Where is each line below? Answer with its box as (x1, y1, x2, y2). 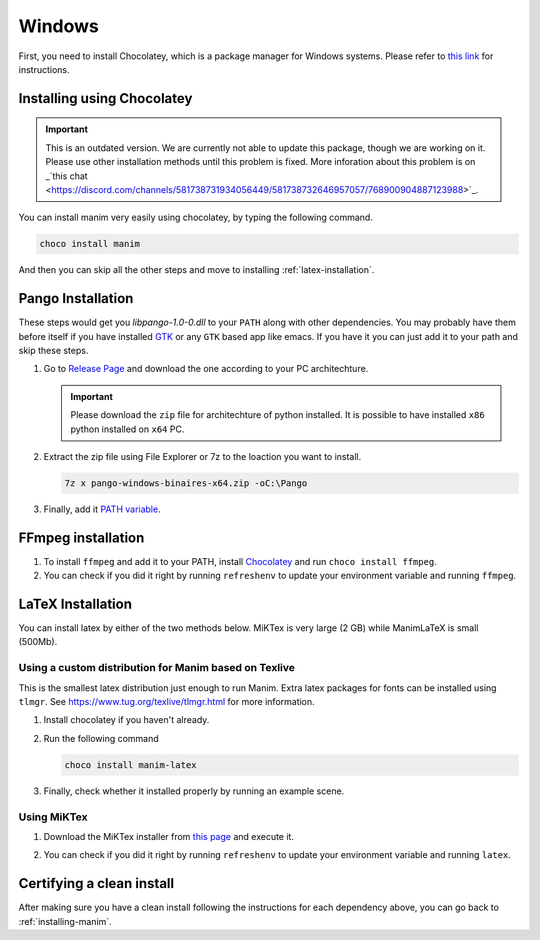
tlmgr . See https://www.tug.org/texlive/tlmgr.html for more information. (18, 696, 315, 707)
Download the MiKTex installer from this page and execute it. (43, 830, 295, 842)
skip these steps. (18, 344, 89, 356)
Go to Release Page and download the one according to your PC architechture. (43, 363, 369, 375)
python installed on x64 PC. (70, 423, 185, 435)
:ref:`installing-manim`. (18, 915, 112, 927)
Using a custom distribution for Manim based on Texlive (18, 661, 295, 675)
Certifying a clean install (18, 875, 175, 892)
